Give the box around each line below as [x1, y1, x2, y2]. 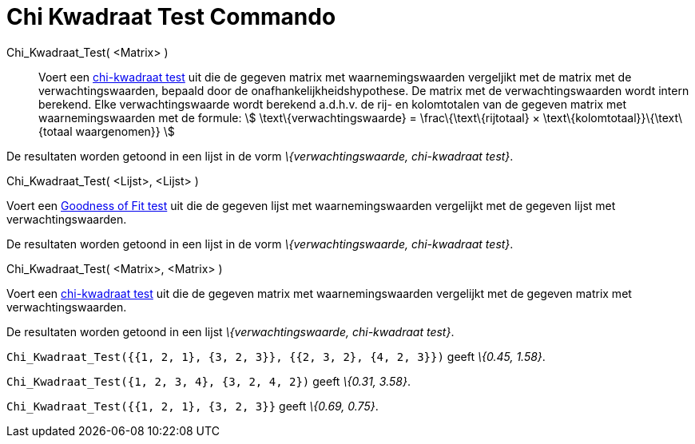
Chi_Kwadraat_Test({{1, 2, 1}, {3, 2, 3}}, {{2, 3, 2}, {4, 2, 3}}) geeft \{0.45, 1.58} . [6, 349, 546, 363]
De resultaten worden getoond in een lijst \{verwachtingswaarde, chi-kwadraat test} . [6, 324, 455, 339]
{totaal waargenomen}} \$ [38, 124, 175, 138]
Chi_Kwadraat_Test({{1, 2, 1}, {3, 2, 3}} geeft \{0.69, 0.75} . [6, 398, 379, 413]
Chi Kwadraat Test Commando [6, 3, 336, 30]
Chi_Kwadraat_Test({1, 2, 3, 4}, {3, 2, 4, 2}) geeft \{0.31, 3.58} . [6, 374, 411, 388]
